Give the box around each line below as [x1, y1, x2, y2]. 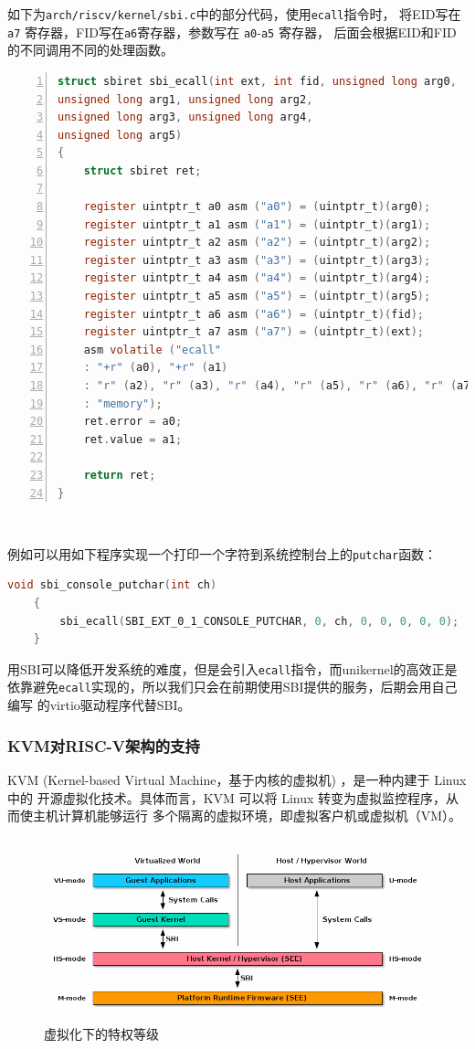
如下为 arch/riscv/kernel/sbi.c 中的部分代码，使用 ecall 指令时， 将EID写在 [7, 5, 461, 23]
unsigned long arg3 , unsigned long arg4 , [58, 111, 313, 124]
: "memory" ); [83, 397, 163, 410]
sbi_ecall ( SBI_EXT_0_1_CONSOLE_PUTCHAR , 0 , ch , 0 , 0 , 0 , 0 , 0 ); [59, 614, 459, 628]
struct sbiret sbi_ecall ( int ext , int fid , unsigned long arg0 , [58, 74, 457, 88]
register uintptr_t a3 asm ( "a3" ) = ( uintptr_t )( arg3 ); [83, 253, 431, 267]
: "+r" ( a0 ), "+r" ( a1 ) [83, 361, 228, 375]
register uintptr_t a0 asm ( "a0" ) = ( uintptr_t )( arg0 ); [83, 200, 431, 214]
